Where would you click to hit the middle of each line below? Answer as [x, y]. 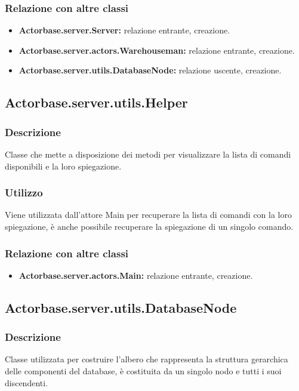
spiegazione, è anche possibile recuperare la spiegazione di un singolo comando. [149, 226]
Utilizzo [24, 193]
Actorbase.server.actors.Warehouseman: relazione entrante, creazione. [157, 50]
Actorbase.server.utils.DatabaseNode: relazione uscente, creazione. [150, 70]
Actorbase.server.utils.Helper [96, 102]
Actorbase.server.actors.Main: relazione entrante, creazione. [136, 275]
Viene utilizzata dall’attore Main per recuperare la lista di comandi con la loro [148, 215]
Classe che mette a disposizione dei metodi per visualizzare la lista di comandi [148, 154]
